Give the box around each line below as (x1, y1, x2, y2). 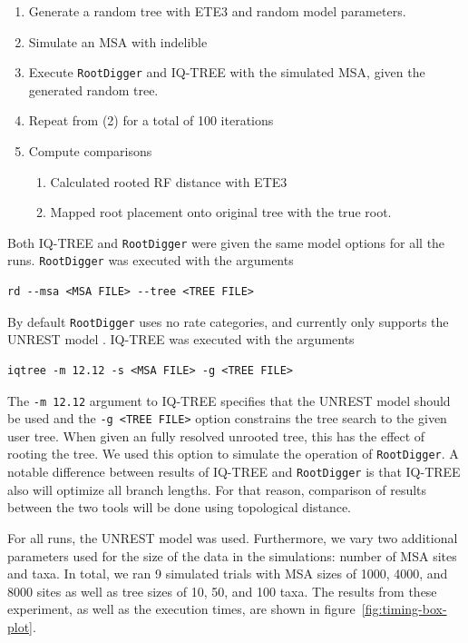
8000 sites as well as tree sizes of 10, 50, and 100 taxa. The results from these (7, 581, 437, 600)
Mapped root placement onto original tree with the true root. (50, 203, 392, 222)
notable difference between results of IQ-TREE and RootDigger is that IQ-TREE (7, 462, 461, 481)
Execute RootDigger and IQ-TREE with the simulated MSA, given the (28, 63, 425, 82)
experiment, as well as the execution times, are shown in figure (7, 599, 356, 618)
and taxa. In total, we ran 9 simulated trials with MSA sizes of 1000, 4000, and (7, 564, 448, 583)
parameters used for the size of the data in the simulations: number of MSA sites (7, 546, 457, 565)
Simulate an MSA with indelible (28, 32, 208, 51)
